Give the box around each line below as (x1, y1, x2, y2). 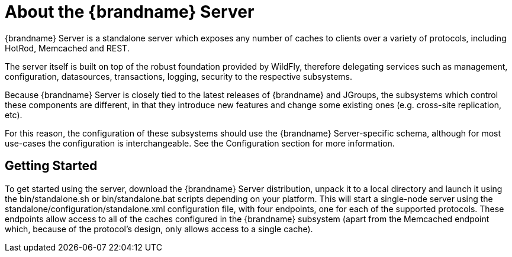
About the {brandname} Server (5, 2, 255, 22)
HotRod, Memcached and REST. (5, 43, 130, 53)
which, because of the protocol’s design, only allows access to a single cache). (5, 223, 313, 234)
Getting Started (5, 158, 98, 174)
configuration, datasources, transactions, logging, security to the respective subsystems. (5, 71, 352, 82)
